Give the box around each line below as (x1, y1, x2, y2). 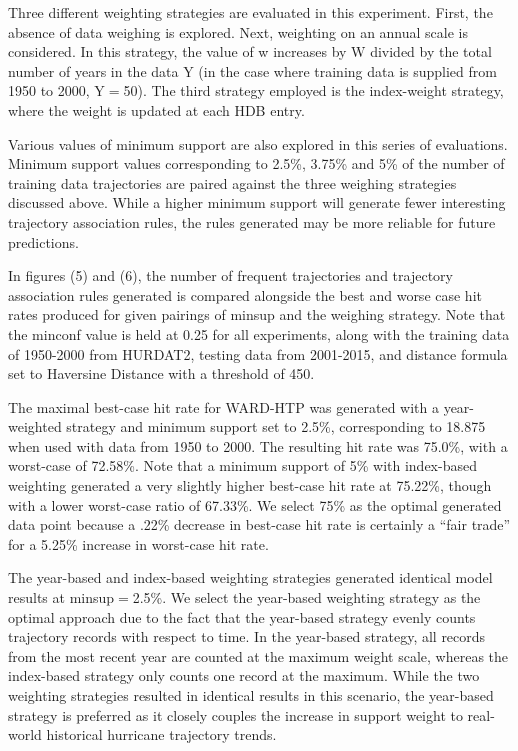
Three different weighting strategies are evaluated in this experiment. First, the (8, 2, 493, 22)
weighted (8, 416, 62, 437)
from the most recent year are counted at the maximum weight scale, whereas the (8, 645, 509, 666)
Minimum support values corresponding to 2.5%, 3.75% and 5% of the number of (8, 153, 505, 174)
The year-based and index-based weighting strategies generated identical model (8, 567, 493, 588)
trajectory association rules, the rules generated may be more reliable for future (8, 211, 496, 232)
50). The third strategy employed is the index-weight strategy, (123, 80, 504, 101)
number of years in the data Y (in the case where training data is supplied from (8, 60, 497, 81)
